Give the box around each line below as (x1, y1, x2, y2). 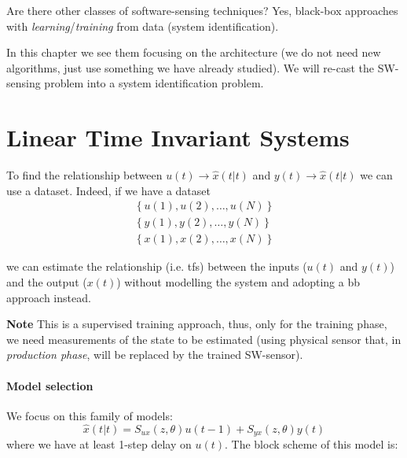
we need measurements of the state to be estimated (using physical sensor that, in (6, 331, 401, 347)
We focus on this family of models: (6, 407, 173, 423)
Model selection (6, 377, 93, 393)
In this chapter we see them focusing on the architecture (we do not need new (6, 44, 381, 61)
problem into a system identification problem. (44, 75, 264, 91)
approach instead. (6, 289, 91, 305)
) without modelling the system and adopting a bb (116, 273, 360, 290)
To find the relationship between (6, 167, 163, 183)
